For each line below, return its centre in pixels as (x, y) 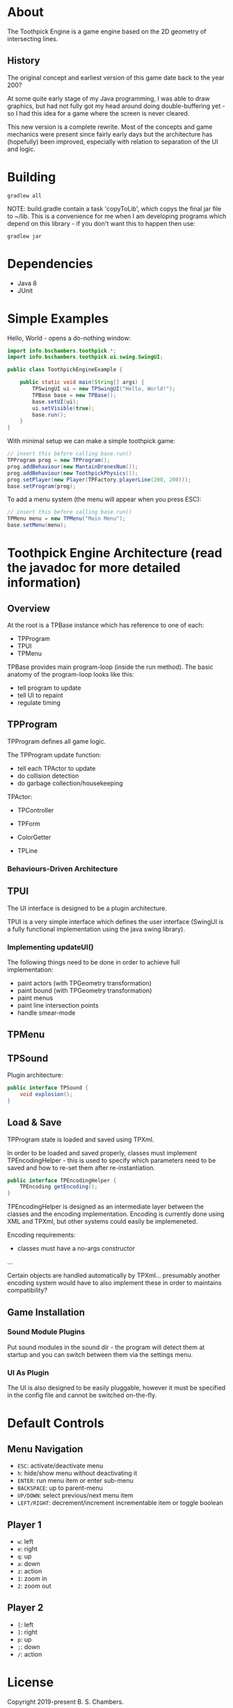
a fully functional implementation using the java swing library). (96, 929)
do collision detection (48, 776)
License (31, 1682)
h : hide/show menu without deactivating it (77, 1473)
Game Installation (46, 1312)
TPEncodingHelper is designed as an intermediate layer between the (105, 1207)
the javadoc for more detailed (94, 568)
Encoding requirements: (42, 1235)
